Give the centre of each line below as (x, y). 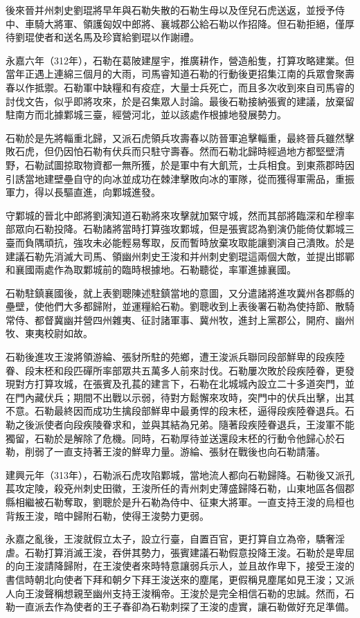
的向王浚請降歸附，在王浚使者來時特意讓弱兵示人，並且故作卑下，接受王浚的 (180, 566)
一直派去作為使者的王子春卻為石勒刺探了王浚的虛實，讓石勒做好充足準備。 (184, 607)
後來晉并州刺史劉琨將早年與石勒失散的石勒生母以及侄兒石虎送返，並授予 (170, 10)
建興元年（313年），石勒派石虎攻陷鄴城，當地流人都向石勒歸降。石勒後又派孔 (180, 474)
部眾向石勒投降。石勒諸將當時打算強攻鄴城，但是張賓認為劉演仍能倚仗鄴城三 (180, 229)
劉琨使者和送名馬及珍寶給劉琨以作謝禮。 (107, 37)
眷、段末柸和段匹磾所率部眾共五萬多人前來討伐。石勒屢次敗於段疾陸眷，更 (175, 370)
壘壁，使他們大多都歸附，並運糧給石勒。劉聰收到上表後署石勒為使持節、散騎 (180, 306)
